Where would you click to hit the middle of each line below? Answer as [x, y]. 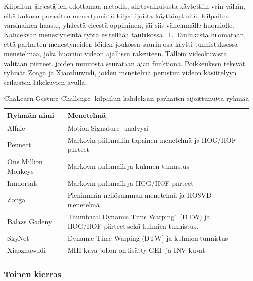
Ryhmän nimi [31, 115]
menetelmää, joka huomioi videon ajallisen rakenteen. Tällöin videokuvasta [116, 53]
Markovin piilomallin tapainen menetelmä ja [134, 140]
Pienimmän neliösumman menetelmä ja [126, 195]
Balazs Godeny [30, 221]
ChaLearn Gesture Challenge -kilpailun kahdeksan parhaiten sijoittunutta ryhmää [126, 98]
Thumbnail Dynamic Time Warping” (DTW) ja [139, 216]
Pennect [19, 144]
